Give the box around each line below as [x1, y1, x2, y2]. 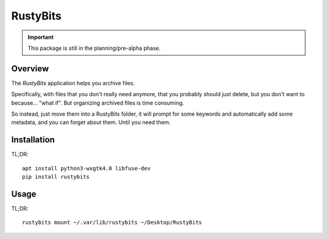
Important [27, 33, 54, 41]
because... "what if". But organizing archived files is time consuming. [11, 99, 184, 106]
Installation [11, 134, 55, 145]
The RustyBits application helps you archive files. [11, 79, 135, 86]
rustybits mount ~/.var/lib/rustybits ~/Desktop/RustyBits [22, 219, 202, 226]
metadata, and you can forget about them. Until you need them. [11, 119, 171, 126]
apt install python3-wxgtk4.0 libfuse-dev [22, 165, 151, 171]
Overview [11, 63, 49, 74]
